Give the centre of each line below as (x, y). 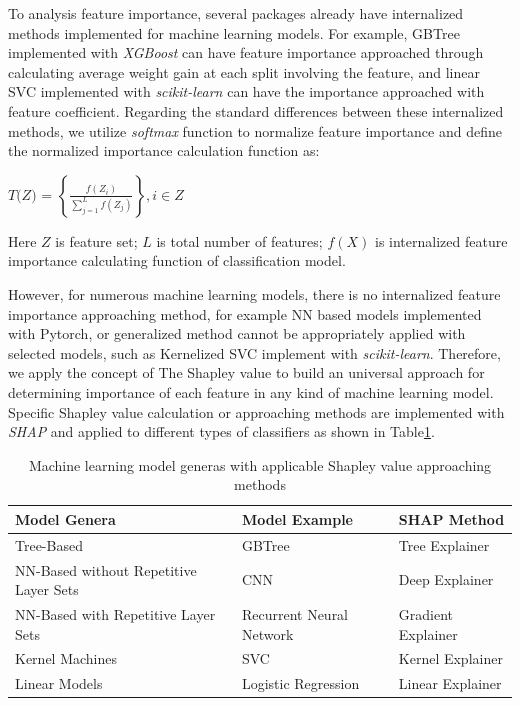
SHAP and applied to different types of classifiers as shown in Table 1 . (221, 431)
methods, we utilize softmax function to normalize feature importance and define (255, 130)
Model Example (297, 518)
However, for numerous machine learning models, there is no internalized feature (254, 293)
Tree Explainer (444, 544)
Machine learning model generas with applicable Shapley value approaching (260, 464)
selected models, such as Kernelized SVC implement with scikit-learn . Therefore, (254, 352)
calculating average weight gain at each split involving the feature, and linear (244, 71)
